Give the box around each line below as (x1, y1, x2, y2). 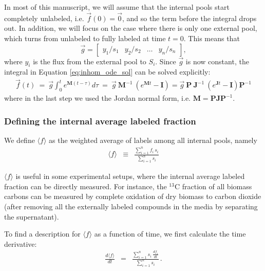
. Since (155, 56, 176, 66)
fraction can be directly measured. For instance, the (4, 180, 167, 191)
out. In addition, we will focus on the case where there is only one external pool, (4, 23, 257, 33)
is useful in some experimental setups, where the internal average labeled (15, 171, 245, 182)
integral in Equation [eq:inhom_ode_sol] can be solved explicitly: (4, 66, 211, 77)
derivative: (4, 238, 37, 249)
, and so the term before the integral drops (122, 12, 257, 23)
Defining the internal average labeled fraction (4, 114, 196, 127)
